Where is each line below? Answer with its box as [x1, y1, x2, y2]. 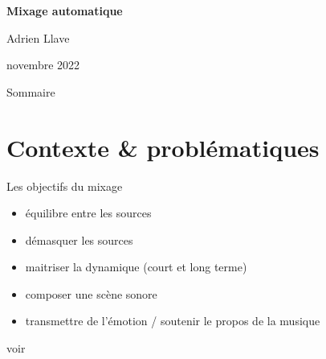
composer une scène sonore [25, 285, 157, 302]
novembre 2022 [6, 56, 80, 73]
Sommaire [6, 83, 55, 100]
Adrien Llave [6, 29, 70, 46]
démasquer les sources [25, 231, 133, 248]
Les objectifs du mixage [6, 177, 123, 194]
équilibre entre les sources [25, 204, 152, 221]
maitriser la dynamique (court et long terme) [25, 258, 247, 275]
